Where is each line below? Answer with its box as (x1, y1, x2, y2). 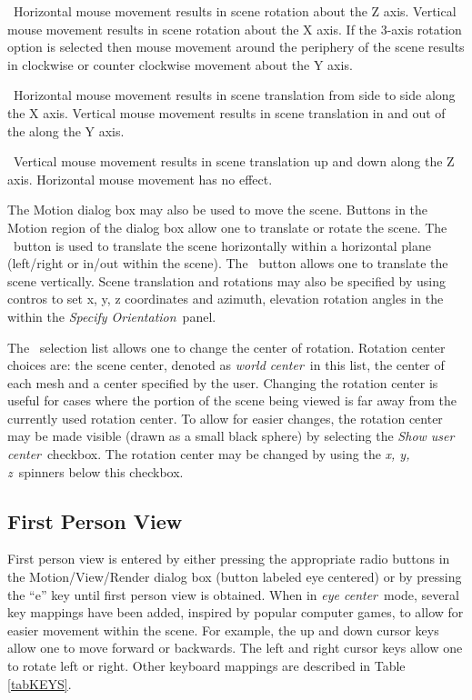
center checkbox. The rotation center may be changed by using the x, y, (7, 445, 410, 464)
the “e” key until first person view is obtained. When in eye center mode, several (7, 585, 459, 604)
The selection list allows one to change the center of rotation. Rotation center (7, 337, 446, 356)
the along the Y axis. (7, 121, 125, 140)
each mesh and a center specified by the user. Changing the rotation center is (7, 373, 438, 392)
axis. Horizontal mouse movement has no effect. (7, 169, 273, 188)
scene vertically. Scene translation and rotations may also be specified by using (7, 271, 447, 290)
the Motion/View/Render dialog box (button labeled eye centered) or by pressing (7, 567, 462, 586)
